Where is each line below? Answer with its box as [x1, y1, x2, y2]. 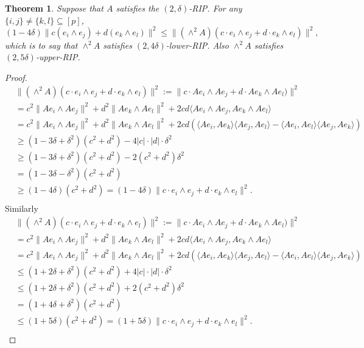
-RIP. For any [189, 2, 242, 14]
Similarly [5, 202, 38, 215]
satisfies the [116, 2, 159, 14]
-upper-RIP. [35, 50, 80, 63]
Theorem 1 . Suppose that [5, 2, 103, 14]
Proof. [5, 71, 27, 83]
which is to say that [5, 38, 78, 51]
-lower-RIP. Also [166, 38, 229, 51]
